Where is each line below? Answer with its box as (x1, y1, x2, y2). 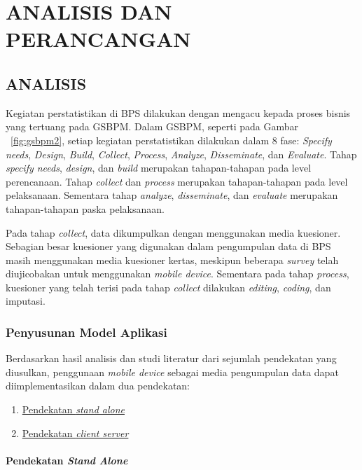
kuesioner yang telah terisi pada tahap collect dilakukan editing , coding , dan (6, 279, 331, 294)
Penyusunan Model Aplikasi (6, 324, 167, 340)
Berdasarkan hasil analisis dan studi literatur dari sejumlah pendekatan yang (6, 351, 337, 366)
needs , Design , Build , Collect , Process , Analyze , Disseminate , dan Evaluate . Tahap (6, 146, 357, 161)
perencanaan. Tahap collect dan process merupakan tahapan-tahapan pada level (6, 174, 348, 188)
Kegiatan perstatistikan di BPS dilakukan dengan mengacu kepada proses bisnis (6, 105, 351, 120)
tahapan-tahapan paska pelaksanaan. (6, 201, 165, 216)
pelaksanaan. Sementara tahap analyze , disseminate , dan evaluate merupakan (6, 188, 338, 202)
